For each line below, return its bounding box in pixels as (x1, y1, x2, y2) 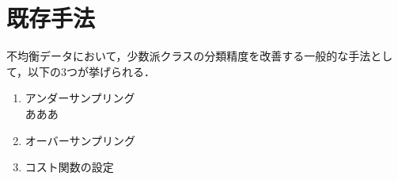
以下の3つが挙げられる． (28, 63, 156, 79)
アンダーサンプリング (25, 90, 135, 106)
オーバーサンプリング (25, 132, 135, 148)
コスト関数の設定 (25, 159, 114, 175)
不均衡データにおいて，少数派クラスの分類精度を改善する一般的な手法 (6, 48, 371, 64)
